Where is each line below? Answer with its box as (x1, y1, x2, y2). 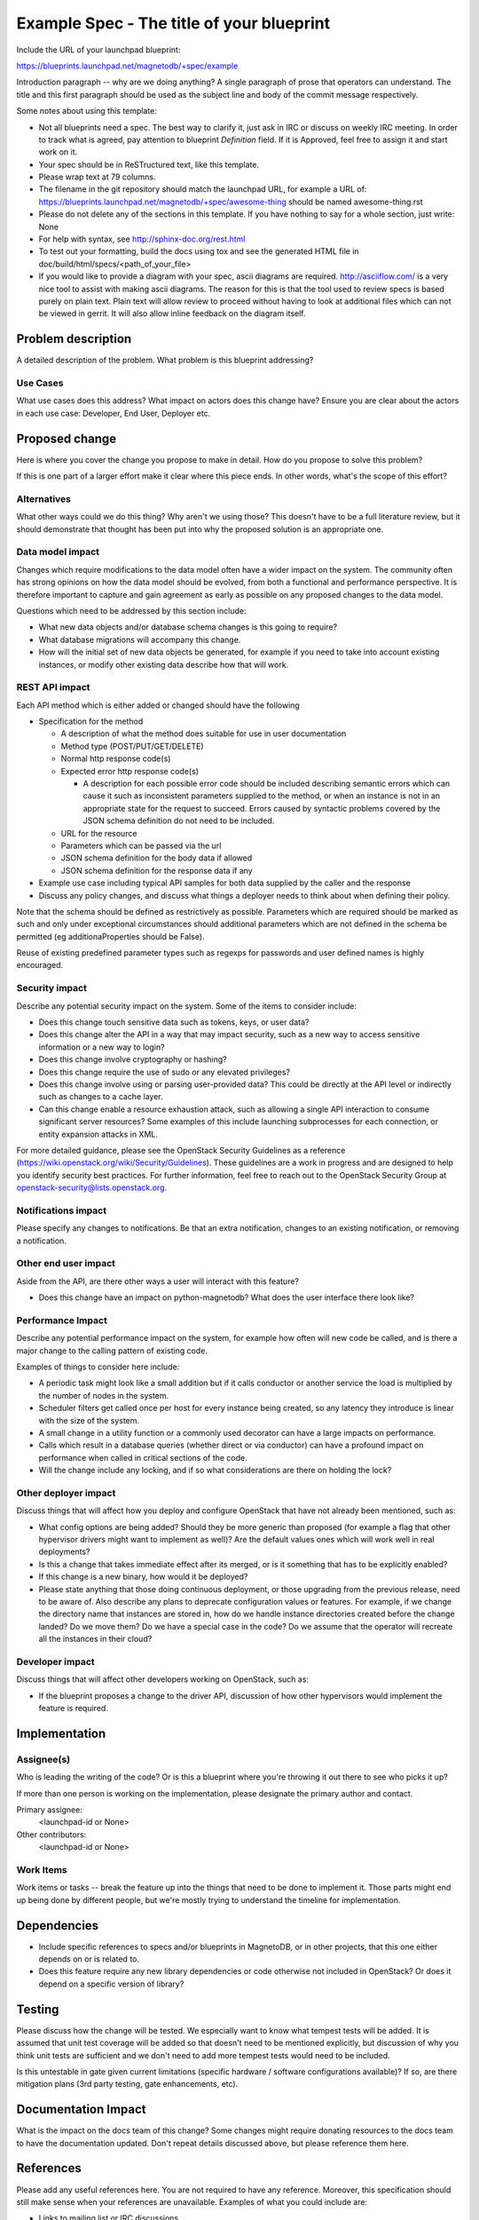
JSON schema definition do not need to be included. (82, 815, 275, 826)
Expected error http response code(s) (60, 765, 200, 776)
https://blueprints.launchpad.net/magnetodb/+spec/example (16, 60, 239, 71)
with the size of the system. (38, 1415, 140, 1425)
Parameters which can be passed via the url (60, 840, 222, 851)
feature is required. (38, 1703, 108, 1714)
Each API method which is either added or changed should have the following (16, 700, 301, 710)
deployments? (38, 1546, 90, 1558)
